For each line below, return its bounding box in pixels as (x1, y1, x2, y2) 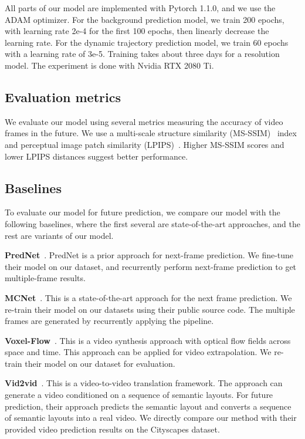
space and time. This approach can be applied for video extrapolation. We (5, 346, 272, 358)
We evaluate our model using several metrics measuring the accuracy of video (5, 115, 283, 127)
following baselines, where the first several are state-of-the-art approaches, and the (5, 217, 300, 229)
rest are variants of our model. (5, 229, 114, 241)
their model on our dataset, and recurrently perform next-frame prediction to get (5, 260, 297, 272)
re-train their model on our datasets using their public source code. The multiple (5, 303, 295, 315)
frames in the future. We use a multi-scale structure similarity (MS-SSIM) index (5, 127, 297, 139)
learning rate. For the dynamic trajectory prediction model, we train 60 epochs (5, 36, 289, 48)
